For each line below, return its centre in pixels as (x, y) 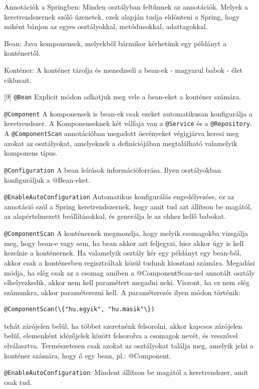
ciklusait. (18, 80)
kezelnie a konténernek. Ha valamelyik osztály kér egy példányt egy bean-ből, (123, 253)
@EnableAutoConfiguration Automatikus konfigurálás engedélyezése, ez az (119, 197)
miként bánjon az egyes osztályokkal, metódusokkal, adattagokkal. (106, 26)
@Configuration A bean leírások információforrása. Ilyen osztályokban (113, 169)
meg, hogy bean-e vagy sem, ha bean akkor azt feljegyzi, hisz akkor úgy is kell (124, 243)
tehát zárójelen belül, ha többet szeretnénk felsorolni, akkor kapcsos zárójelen (123, 326)
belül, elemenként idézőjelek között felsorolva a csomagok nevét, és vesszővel (121, 336)
